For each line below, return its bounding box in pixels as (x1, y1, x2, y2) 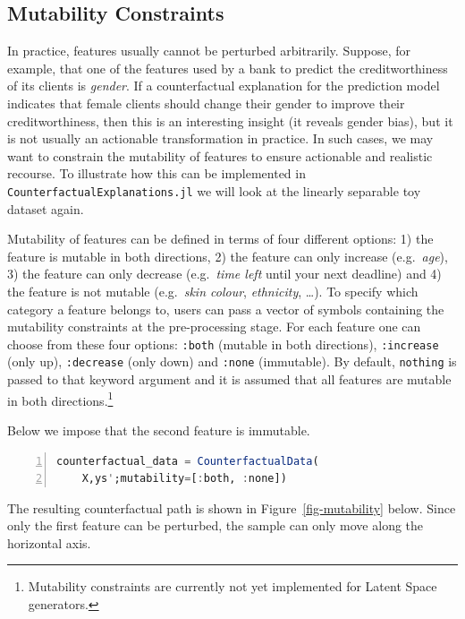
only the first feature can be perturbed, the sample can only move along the (7, 516, 424, 535)
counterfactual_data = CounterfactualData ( (56, 454, 319, 468)
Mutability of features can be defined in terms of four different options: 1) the (7, 229, 434, 248)
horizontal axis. (7, 533, 91, 552)
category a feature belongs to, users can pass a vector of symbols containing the (7, 299, 444, 318)
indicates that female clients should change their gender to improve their (7, 93, 405, 112)
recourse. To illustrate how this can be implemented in (7, 164, 306, 183)
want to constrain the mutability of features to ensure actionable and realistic (7, 146, 433, 165)
